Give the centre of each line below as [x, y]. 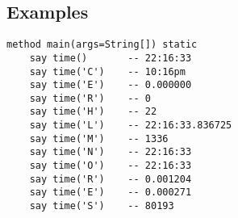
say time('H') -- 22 [93, 112]
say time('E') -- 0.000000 [111, 85]
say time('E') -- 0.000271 [111, 193]
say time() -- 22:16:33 [111, 58]
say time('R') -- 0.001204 [111, 179]
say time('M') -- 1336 [99, 138]
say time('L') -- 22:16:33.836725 [131, 126]
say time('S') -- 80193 [102, 206]
